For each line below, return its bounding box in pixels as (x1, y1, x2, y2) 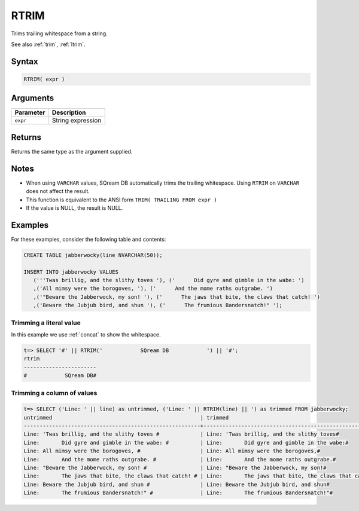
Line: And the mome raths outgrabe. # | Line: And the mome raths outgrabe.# (23, 456, 336, 463)
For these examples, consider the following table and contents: (11, 235, 166, 243)
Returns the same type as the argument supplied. (11, 148, 133, 155)
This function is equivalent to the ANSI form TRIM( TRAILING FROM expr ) (26, 196, 218, 203)
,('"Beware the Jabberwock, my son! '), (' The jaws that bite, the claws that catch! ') (33, 293, 320, 300)
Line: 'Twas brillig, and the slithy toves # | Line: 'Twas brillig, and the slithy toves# (23, 431, 339, 437)
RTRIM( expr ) (23, 75, 65, 82)
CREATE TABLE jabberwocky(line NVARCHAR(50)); (23, 252, 163, 258)
